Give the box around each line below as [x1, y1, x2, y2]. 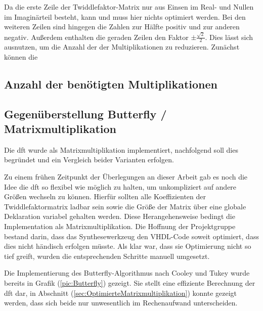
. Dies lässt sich [205, 31, 253, 42]
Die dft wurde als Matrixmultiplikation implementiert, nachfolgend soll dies [4, 144, 238, 155]
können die [4, 51, 38, 62]
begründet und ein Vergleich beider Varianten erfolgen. [4, 154, 174, 165]
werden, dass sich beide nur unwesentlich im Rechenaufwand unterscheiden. [4, 297, 238, 308]
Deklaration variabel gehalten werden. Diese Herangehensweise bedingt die [4, 211, 235, 221]
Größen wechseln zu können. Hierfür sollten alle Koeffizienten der [4, 191, 206, 202]
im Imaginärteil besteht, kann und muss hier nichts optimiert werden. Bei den [4, 11, 246, 22]
